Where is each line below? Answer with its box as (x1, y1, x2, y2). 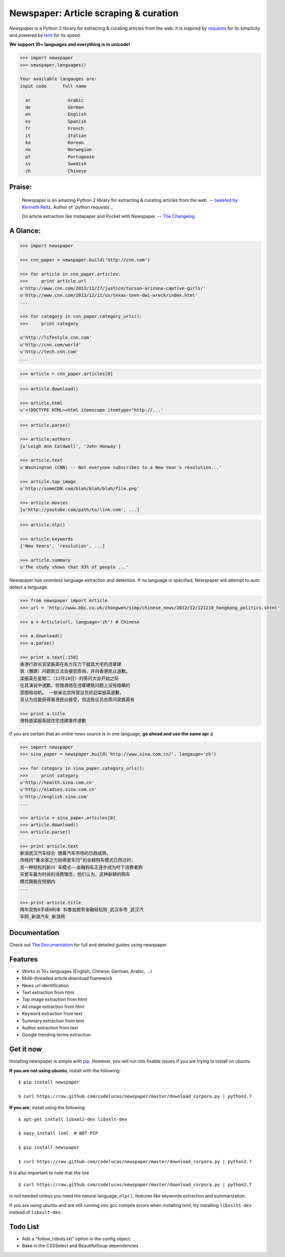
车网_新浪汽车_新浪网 (20, 914, 65, 919)
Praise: (9, 182, 32, 191)
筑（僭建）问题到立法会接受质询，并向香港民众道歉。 (20, 669, 130, 674)
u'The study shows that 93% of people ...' (20, 564, 129, 570)
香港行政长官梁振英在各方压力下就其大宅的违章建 (20, 661, 122, 667)
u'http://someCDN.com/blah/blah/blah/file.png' (20, 486, 139, 491)
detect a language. (9, 584, 48, 590)
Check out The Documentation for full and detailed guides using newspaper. (9, 942, 168, 948)
